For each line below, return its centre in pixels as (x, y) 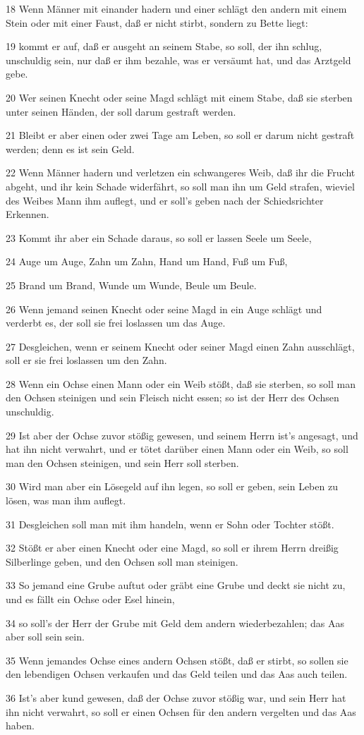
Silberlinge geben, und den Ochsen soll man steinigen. (122, 561)
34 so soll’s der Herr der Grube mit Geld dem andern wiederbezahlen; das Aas (175, 622)
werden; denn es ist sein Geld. (70, 148)
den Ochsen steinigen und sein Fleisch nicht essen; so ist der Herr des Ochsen (172, 397)
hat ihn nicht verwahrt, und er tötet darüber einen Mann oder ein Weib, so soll (177, 449)
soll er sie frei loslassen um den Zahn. (86, 360)
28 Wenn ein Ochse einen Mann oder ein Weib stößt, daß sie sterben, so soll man (181, 383)
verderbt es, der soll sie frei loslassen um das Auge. (116, 323)
